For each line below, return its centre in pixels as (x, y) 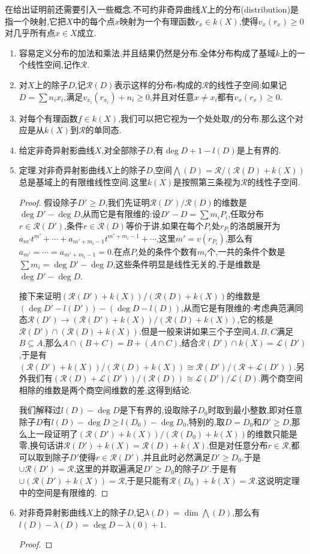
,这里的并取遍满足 (109, 469)
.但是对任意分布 (237, 445)
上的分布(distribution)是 (253, 9)
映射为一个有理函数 (157, 21)
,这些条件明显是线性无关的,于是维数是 (187, 264)
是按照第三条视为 (207, 181)
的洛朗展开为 (255, 225)
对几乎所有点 (30, 33)
